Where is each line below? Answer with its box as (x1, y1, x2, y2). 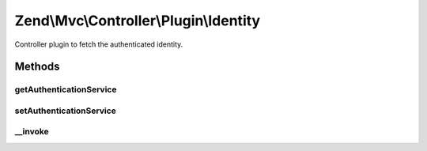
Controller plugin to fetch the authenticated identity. (14, 40, 183, 49)
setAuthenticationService (14, 105, 116, 116)
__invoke (14, 126, 49, 138)
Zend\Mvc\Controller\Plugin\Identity (14, 12, 261, 29)
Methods (14, 60, 60, 74)
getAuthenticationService (14, 84, 117, 95)
